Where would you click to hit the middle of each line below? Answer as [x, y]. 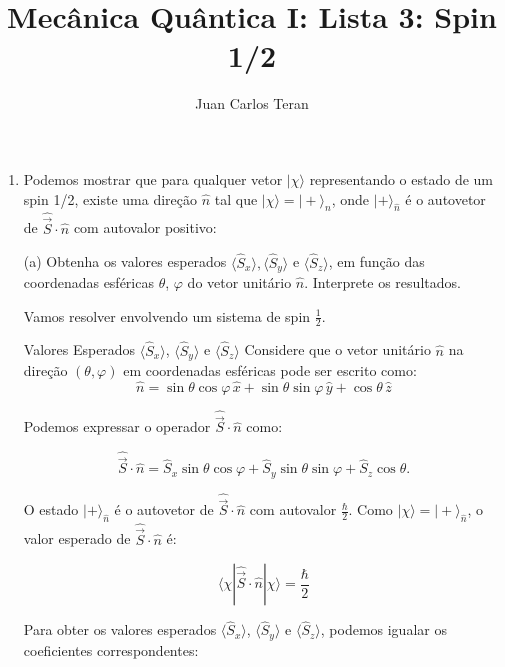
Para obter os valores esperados [120, 629]
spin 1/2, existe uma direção [110, 198]
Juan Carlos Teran [252, 103]
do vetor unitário [239, 282]
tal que [236, 198]
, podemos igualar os [383, 629]
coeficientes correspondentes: [111, 649]
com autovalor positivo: [145, 227]
